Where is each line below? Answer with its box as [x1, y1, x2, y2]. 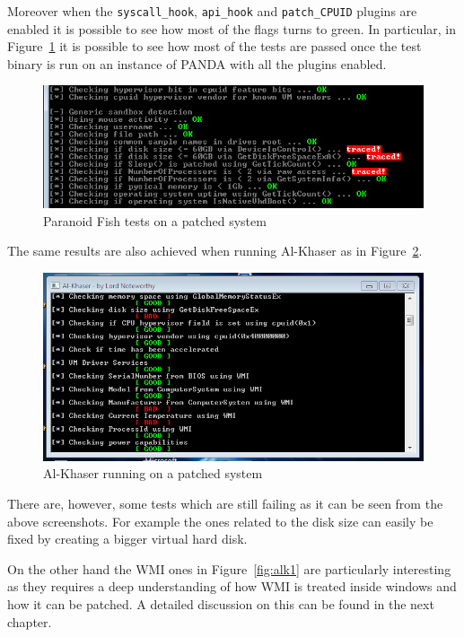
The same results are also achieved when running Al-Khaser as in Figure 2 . [7, 241, 423, 260]
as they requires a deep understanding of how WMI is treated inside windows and [7, 577, 457, 596]
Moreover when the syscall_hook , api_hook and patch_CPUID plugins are [7, 2, 417, 20]
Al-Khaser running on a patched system [43, 464, 263, 483]
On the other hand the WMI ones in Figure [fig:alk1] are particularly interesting [7, 559, 451, 578]
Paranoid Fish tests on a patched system [43, 211, 267, 230]
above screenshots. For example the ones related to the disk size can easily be [7, 511, 433, 530]
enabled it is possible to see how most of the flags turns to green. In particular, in [7, 19, 457, 38]
